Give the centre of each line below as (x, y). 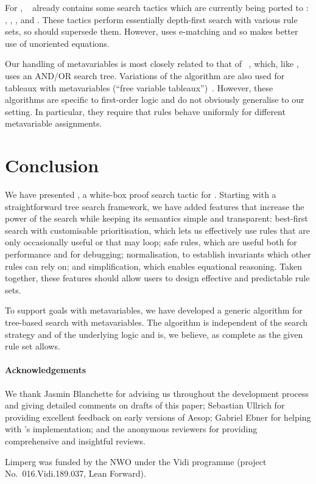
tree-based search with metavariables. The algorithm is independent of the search (156, 322)
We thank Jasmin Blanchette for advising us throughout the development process (157, 393)
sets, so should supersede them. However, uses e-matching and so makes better (152, 31)
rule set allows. (33, 346)
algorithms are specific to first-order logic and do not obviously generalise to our (155, 100)
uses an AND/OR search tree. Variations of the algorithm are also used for (145, 75)
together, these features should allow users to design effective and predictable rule (157, 278)
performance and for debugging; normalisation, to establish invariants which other (158, 254)
